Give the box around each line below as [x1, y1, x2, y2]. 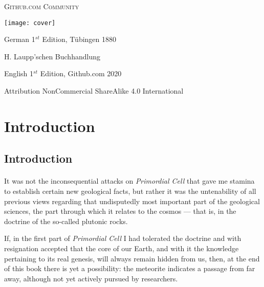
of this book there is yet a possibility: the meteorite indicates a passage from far [4, 263, 255, 274]
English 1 [4, 68, 34, 79]
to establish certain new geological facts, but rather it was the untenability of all [4, 185, 256, 196]
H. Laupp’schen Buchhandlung [4, 51, 100, 61]
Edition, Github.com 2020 [40, 68, 122, 79]
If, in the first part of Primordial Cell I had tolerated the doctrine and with [4, 233, 241, 244]
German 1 [4, 34, 35, 45]
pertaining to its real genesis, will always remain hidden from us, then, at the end [4, 253, 260, 263]
